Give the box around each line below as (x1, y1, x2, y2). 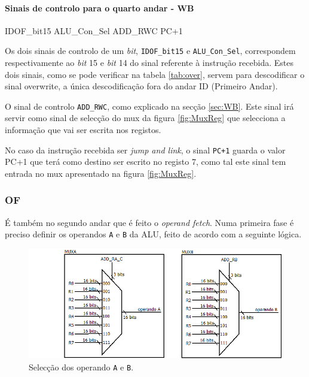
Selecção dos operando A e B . (29, 361, 134, 373)
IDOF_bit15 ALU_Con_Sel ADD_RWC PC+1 (5, 24, 183, 37)
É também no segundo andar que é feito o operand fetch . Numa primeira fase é (5, 216, 294, 228)
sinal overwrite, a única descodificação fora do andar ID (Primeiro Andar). (5, 80, 278, 92)
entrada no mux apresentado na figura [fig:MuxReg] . (5, 167, 197, 179)
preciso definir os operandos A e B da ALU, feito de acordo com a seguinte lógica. (5, 228, 302, 240)
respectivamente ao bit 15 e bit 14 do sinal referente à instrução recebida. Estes (5, 56, 293, 69)
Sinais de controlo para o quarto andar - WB (5, 1, 194, 14)
